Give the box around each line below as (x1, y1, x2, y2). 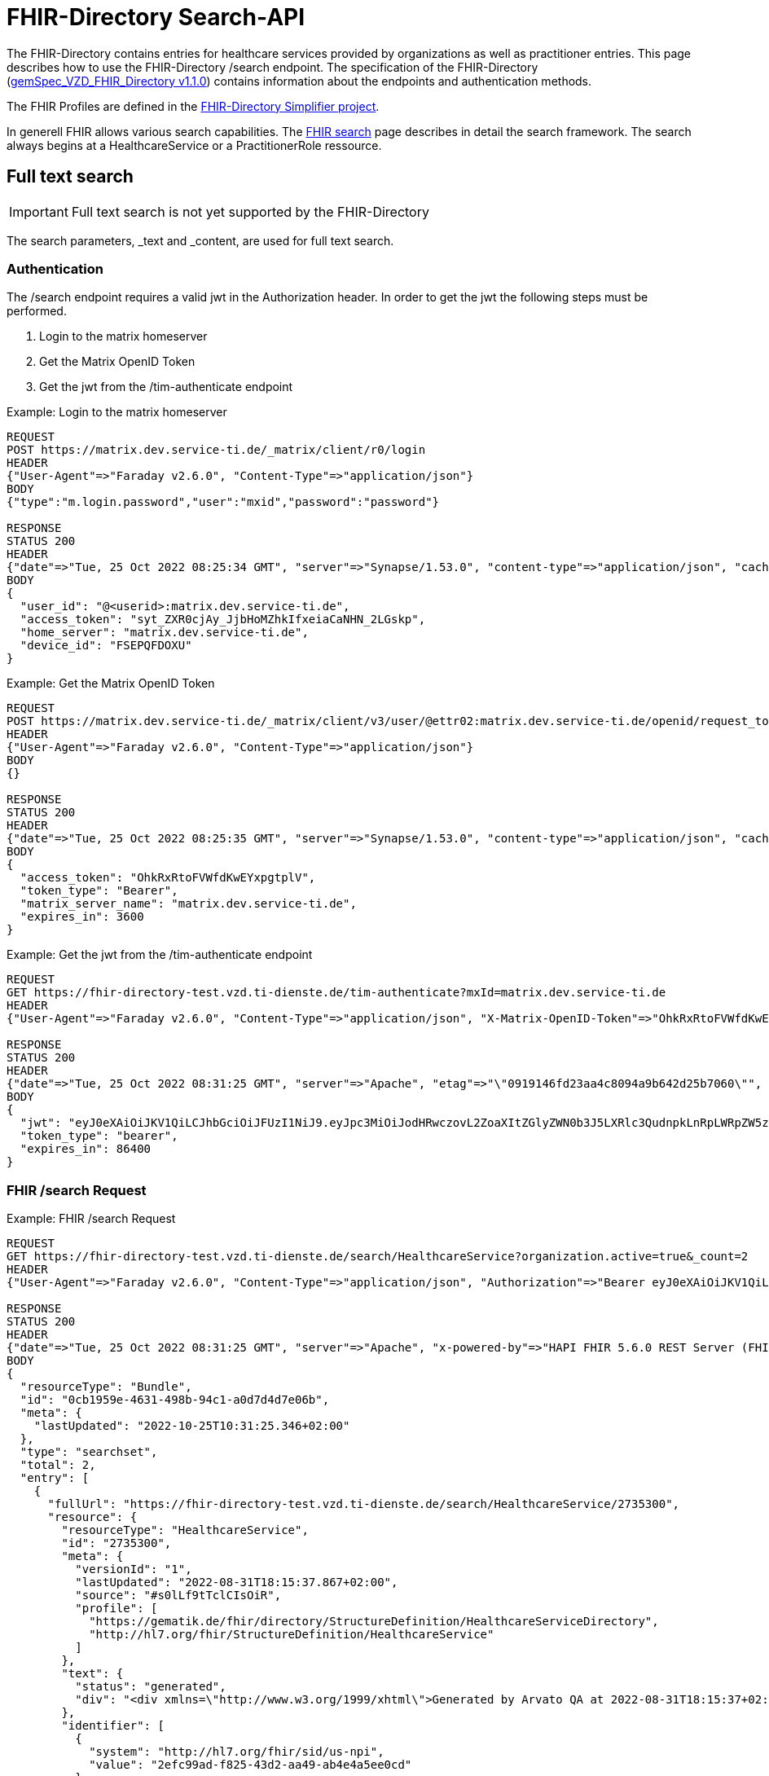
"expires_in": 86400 (20, 1142, 152, 1156)
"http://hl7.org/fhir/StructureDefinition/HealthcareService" (89, 1628, 494, 1642)
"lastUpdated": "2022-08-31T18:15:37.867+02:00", (75, 1576, 398, 1589)
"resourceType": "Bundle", (20, 1380, 192, 1394)
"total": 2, (20, 1458, 96, 1472)
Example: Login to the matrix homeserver (7, 405, 227, 420)
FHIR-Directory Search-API (7, 3, 305, 31)
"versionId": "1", (75, 1563, 192, 1576)
